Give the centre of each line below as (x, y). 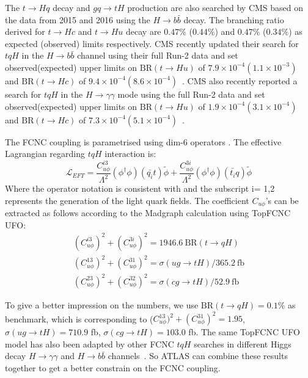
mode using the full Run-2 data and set (191, 94)
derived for (25, 31)
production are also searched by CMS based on (215, 7)
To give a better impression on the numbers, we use (102, 304)
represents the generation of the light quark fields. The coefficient (127, 200)
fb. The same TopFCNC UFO (244, 332)
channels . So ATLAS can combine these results (198, 356)
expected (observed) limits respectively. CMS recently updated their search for (152, 43)
